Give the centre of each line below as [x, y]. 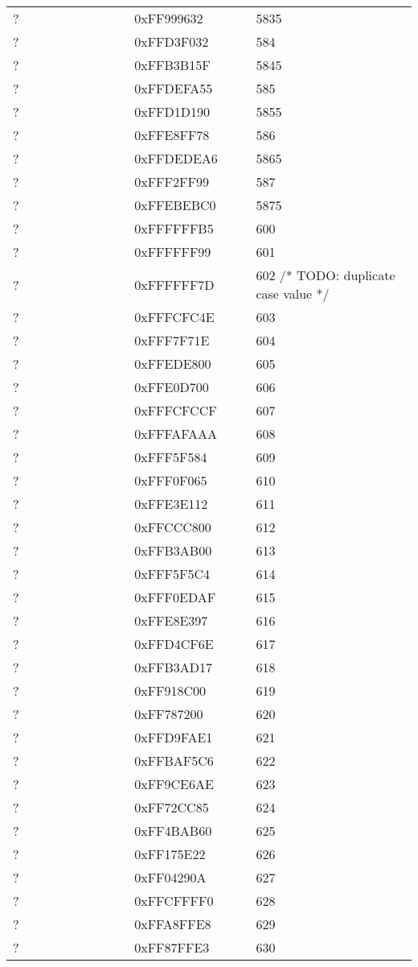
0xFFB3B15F [172, 65]
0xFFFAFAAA [176, 434]
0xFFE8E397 [171, 620]
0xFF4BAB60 [173, 831]
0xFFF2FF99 [172, 182]
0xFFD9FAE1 [174, 737]
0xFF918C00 [170, 690]
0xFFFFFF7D [174, 284]
